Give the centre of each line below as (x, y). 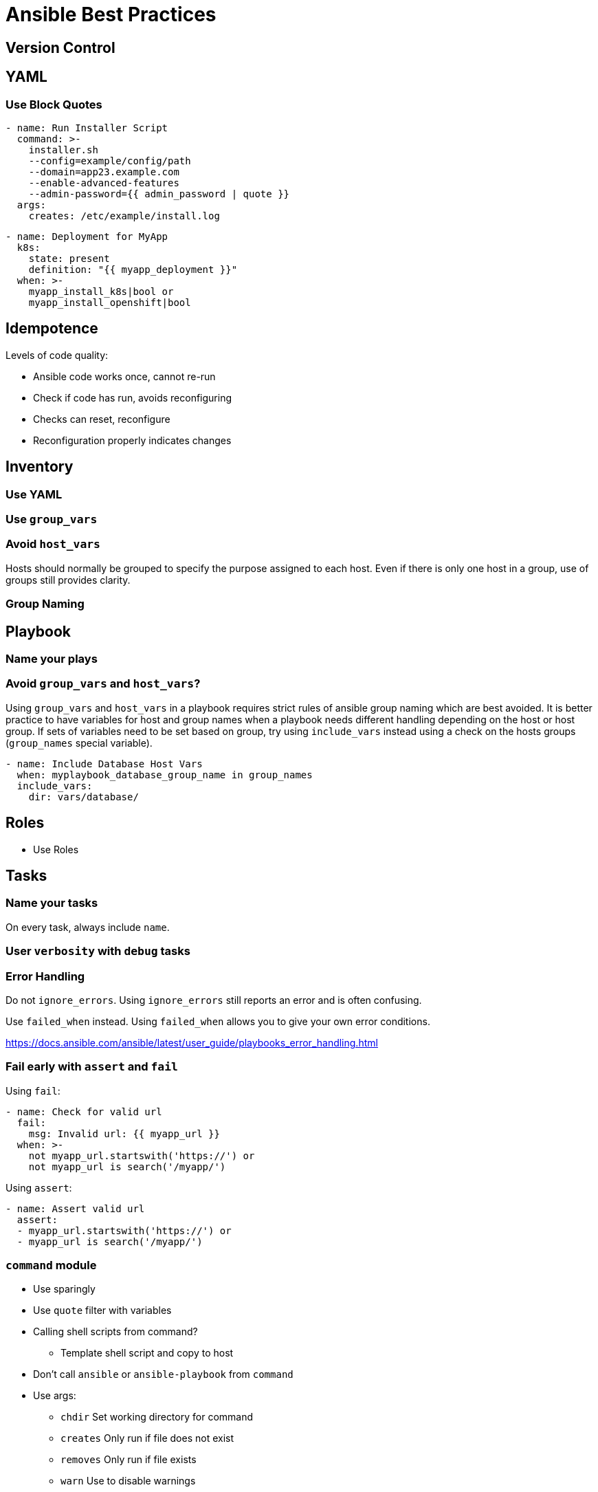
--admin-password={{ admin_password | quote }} (159, 194)
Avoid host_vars (53, 544)
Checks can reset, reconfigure (102, 419)
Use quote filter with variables (102, 1310)
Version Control (60, 47)
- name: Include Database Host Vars (104, 764)
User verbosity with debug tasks (98, 951)
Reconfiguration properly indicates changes (132, 440)
